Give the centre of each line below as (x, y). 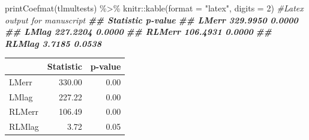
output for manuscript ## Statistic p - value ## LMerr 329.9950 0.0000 (151, 20)
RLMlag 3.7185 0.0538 (53, 43)
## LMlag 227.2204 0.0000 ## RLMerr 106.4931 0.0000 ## (138, 32)
